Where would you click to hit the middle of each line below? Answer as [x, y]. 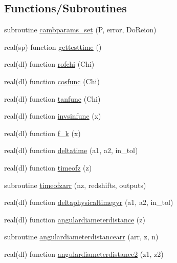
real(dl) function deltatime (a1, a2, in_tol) [71, 150]
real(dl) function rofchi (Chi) [49, 64]
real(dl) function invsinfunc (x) [53, 116]
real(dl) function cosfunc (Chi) [52, 81]
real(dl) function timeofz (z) [48, 167]
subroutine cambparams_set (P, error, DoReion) [80, 30]
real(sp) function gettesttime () [53, 46]
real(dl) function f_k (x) [42, 133]
